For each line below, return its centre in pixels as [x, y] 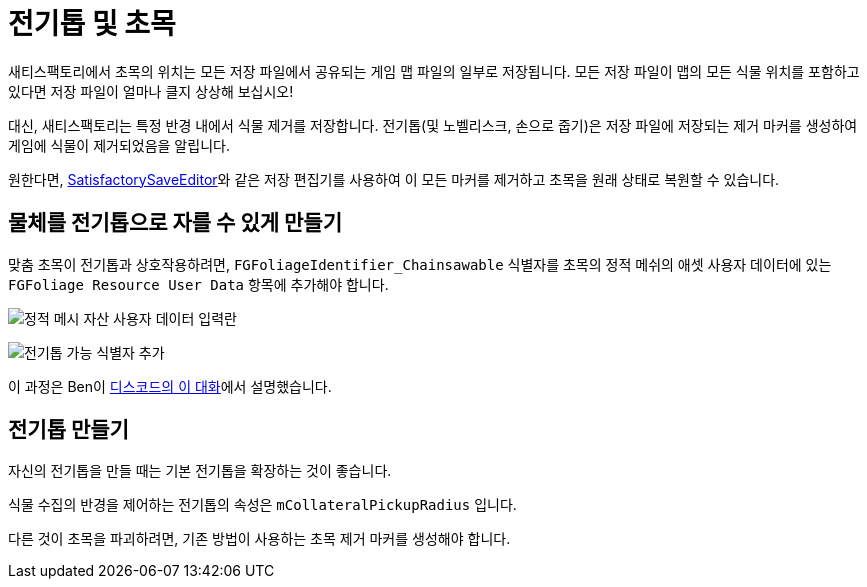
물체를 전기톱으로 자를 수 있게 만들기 [175, 223]
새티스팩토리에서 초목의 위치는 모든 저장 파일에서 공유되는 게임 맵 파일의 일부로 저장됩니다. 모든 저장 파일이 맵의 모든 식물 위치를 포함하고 [434, 71]
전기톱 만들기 [68, 430]
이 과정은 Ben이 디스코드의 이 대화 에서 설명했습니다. [170, 386]
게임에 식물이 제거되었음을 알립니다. [119, 145]
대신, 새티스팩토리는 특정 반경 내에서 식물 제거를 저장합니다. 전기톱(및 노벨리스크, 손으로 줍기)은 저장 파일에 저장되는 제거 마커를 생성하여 [433, 125]
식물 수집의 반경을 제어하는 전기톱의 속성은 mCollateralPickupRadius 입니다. [262, 505]
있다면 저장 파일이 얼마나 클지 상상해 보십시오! [151, 91]
